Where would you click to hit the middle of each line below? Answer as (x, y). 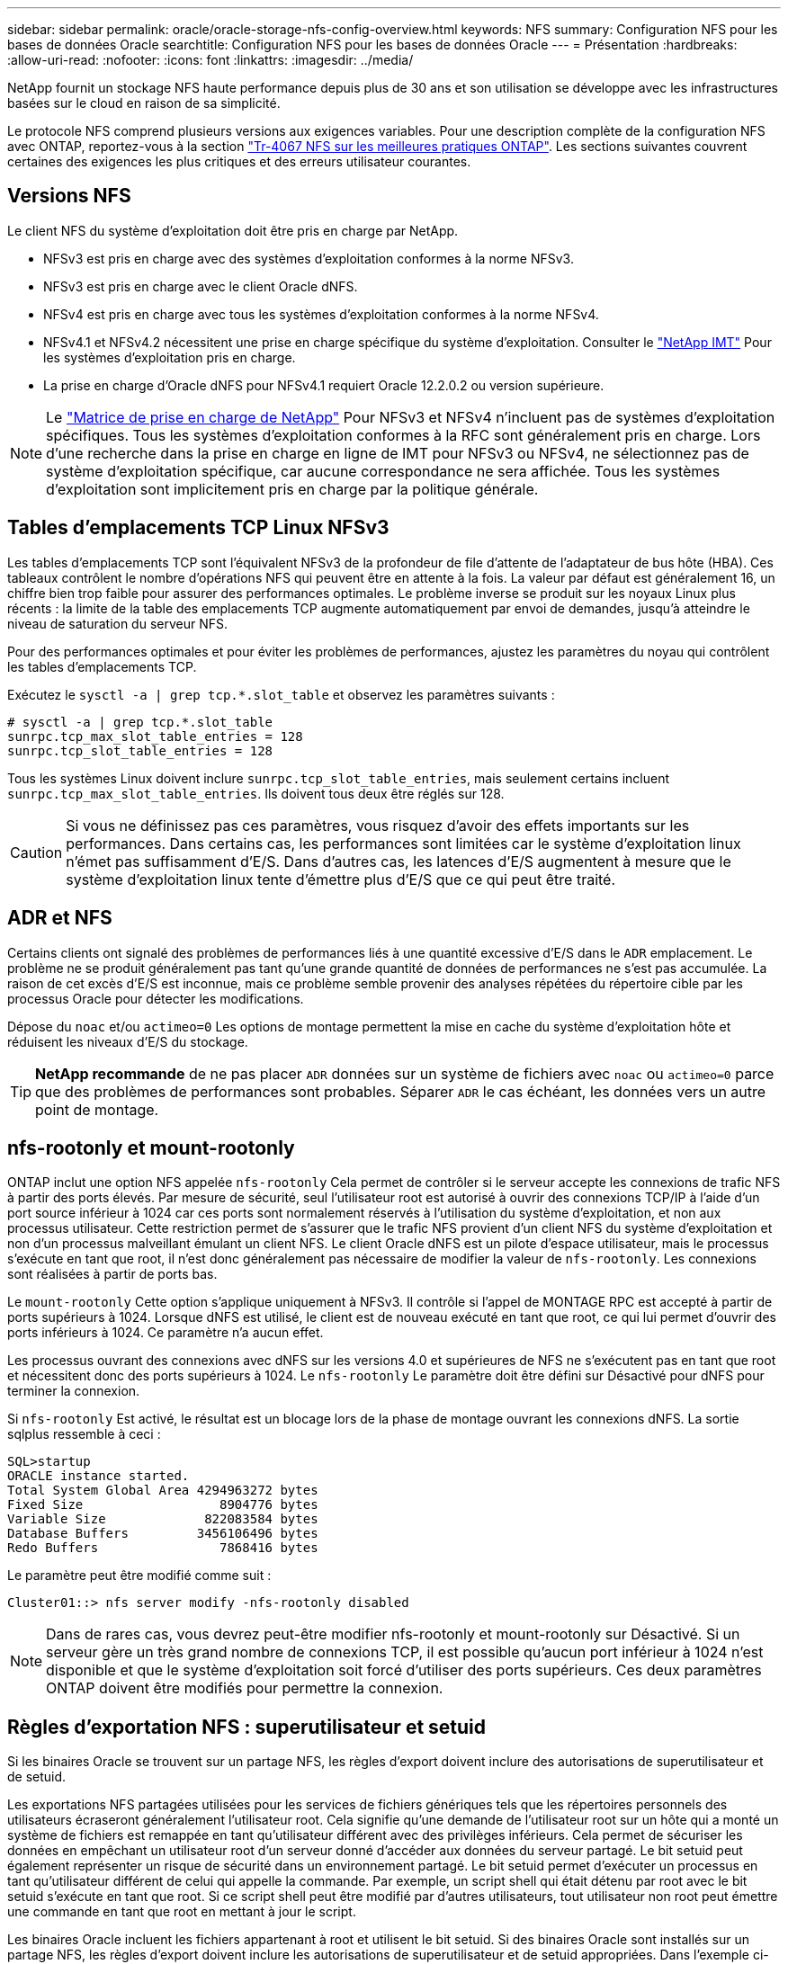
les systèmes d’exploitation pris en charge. (170, 357)
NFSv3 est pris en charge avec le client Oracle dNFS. (201, 286)
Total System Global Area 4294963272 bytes (163, 1491)
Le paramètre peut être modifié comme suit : (139, 1576)
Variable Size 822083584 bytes (163, 1519)
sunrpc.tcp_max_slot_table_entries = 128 (155, 736)
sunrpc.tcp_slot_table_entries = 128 (140, 750)
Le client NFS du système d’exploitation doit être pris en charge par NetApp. (233, 230)
